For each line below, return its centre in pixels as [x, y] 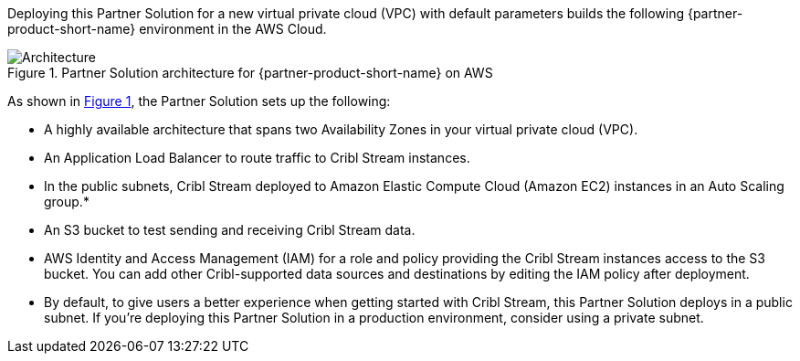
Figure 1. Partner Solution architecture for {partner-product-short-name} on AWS [250, 73]
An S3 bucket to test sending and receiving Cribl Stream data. [230, 230]
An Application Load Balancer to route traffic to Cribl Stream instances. [257, 158]
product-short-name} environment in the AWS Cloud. [167, 29]
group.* [67, 202]
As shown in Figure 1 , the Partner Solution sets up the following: [199, 101]
